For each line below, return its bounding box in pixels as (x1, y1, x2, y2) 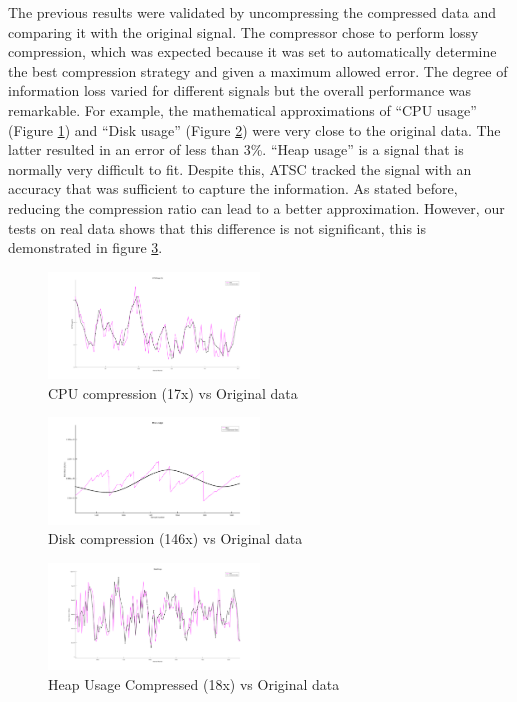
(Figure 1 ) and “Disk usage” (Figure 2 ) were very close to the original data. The (8, 119, 501, 140)
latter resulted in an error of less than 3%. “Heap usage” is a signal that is (8, 139, 464, 160)
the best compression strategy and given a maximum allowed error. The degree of (8, 60, 508, 81)
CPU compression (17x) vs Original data (48, 382, 298, 403)
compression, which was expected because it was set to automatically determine (8, 41, 497, 62)
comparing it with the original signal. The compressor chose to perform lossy (8, 21, 479, 42)
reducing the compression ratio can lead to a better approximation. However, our (8, 197, 505, 218)
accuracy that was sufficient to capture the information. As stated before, (8, 178, 458, 199)
